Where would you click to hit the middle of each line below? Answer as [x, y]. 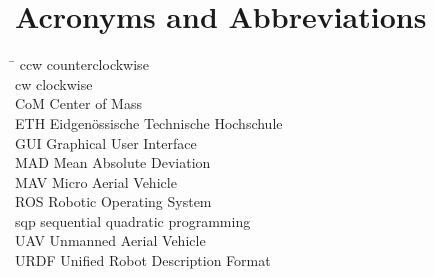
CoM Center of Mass [78, 103]
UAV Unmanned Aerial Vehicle [110, 240]
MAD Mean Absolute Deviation [113, 162]
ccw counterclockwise [84, 64]
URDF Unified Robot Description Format [143, 260]
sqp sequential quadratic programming [133, 220]
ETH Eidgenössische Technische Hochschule [149, 122]
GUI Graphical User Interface [106, 142]
